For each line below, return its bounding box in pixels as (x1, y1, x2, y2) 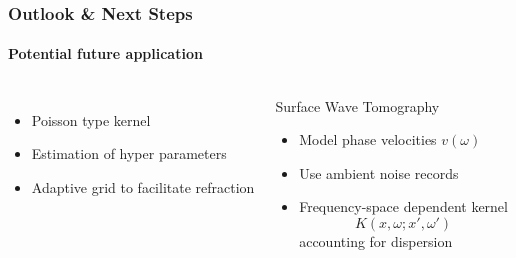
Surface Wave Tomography (275, 95, 440, 116)
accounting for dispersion (299, 231, 453, 252)
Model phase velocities (299, 129, 437, 150)
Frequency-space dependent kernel (299, 196, 508, 217)
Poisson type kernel (31, 109, 151, 130)
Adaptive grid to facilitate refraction (31, 176, 255, 197)
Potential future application (8, 43, 203, 64)
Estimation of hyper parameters (31, 143, 227, 164)
